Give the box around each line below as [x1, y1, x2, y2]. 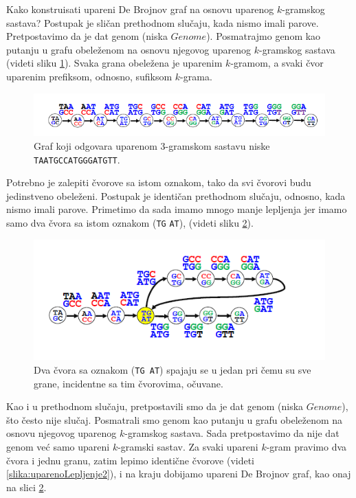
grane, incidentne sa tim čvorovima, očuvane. [34, 376, 223, 390]
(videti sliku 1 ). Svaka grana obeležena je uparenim [6, 56, 223, 70]
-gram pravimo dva [266, 439, 347, 453]
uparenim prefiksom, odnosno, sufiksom [6, 69, 173, 83]
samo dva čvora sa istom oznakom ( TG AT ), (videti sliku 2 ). [6, 216, 254, 229]
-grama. [180, 69, 212, 83]
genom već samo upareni [6, 439, 110, 453]
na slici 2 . [6, 479, 47, 494]
